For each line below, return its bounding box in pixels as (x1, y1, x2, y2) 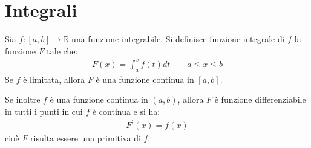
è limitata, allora (23, 72, 85, 85)
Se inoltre (5, 93, 41, 106)
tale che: (47, 44, 78, 57)
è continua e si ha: (92, 105, 160, 117)
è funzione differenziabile (214, 93, 306, 106)
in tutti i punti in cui (5, 105, 83, 117)
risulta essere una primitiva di (30, 131, 141, 144)
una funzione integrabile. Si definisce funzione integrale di (71, 33, 285, 45)
